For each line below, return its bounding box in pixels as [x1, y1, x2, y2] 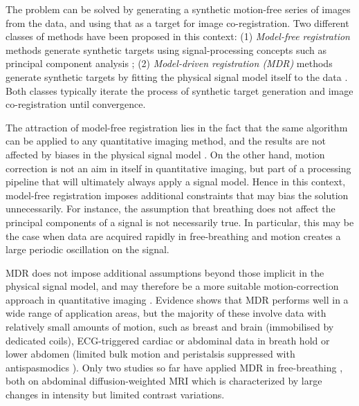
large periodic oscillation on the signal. [6, 242, 169, 257]
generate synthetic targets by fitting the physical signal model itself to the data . [6, 69, 348, 84]
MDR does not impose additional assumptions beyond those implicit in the [6, 265, 324, 279]
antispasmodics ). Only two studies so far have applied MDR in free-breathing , [6, 360, 343, 374]
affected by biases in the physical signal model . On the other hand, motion [6, 147, 325, 161]
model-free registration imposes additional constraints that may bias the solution [6, 187, 349, 202]
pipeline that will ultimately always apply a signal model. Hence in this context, [6, 174, 346, 189]
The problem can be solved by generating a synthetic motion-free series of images [6, 2, 351, 16]
